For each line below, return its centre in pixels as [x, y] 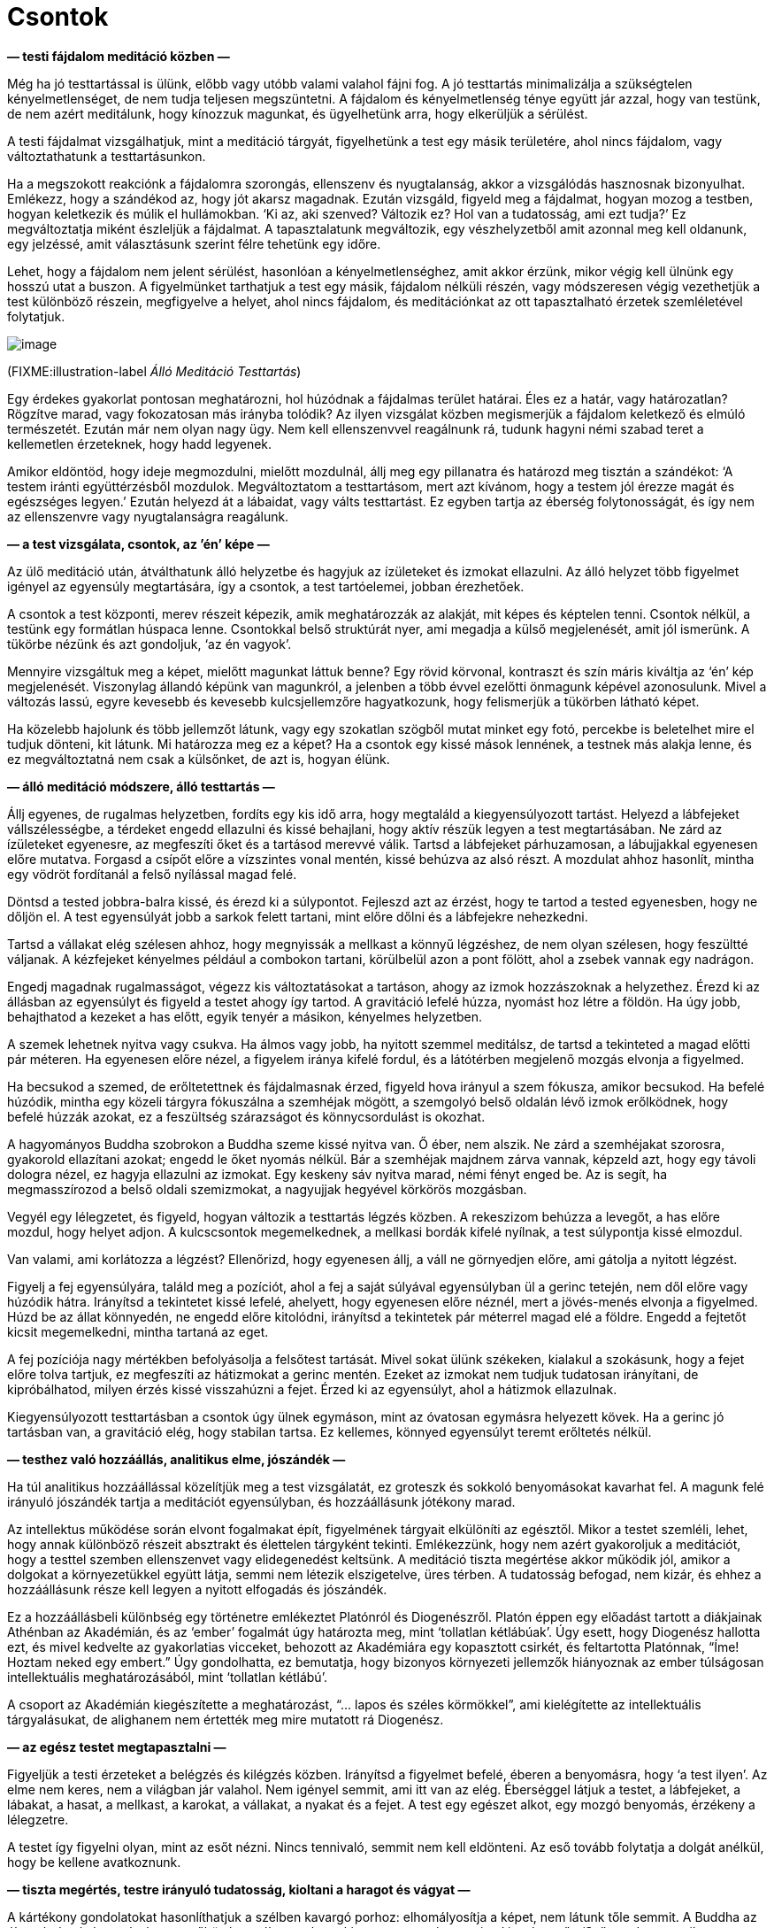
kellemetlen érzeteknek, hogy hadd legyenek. [140, 443]
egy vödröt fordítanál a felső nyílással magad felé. [152, 874]
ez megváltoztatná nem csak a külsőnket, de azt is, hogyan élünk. [199, 759]
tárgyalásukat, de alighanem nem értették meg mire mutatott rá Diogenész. [226, 1719]
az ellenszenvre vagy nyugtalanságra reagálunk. [148, 516]
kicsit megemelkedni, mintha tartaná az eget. [138, 1331]
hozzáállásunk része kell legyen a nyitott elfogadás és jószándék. [197, 1589]
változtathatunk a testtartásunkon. [107, 156]
